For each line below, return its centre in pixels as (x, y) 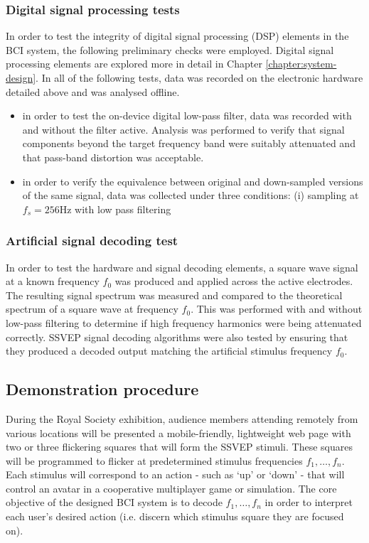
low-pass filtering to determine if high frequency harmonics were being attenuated (184, 322)
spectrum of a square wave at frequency (92, 309)
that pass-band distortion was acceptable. (113, 157)
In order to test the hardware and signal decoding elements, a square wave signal (182, 267)
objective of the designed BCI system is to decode (114, 502)
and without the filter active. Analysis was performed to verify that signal (183, 129)
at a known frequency (53, 281)
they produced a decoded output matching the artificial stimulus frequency (169, 351)
